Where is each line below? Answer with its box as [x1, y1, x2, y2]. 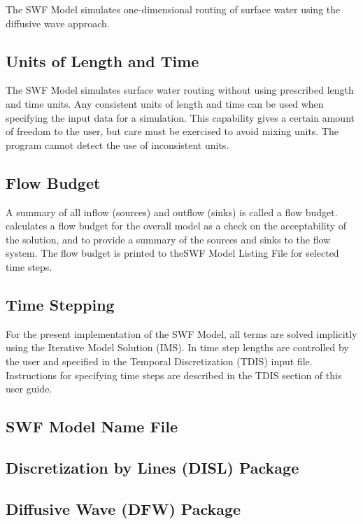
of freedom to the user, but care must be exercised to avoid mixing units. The [6, 124, 339, 139]
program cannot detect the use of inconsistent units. [6, 137, 229, 152]
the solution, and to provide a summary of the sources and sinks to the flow [6, 232, 331, 246]
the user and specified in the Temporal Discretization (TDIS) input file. [6, 353, 313, 368]
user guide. [6, 381, 52, 396]
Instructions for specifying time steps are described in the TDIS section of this [6, 367, 342, 382]
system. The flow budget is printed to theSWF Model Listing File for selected [6, 246, 339, 260]
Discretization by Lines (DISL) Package [6, 456, 299, 478]
